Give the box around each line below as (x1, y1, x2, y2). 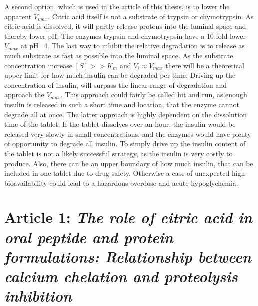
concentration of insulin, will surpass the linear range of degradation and (4, 79, 227, 90)
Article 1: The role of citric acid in (4, 207, 252, 228)
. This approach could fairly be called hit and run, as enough (60, 89, 247, 100)
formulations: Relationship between (4, 246, 251, 267)
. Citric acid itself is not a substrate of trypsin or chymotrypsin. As (48, 11, 254, 21)
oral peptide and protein (4, 226, 173, 247)
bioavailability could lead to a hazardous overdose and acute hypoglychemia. (4, 177, 238, 188)
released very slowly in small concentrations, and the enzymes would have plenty (4, 128, 251, 139)
